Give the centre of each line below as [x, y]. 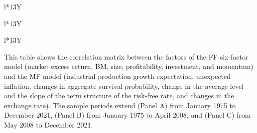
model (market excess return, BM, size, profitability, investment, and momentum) [129, 66]
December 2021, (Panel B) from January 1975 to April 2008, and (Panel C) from [128, 115]
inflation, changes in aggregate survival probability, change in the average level [124, 86]
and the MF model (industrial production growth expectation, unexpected [118, 76]
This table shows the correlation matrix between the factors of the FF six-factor [126, 56]
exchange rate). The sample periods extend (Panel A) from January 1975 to [120, 105]
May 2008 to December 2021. [49, 124]
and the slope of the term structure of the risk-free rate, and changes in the [119, 96]
